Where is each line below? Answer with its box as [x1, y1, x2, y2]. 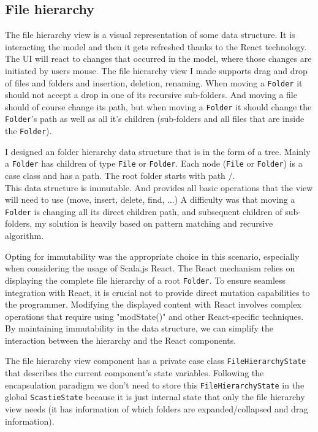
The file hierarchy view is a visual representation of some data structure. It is [5, 28, 295, 41]
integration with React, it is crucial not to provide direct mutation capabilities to [5, 286, 310, 298]
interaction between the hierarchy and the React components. [5, 333, 237, 346]
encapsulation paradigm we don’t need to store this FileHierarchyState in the [5, 378, 305, 391]
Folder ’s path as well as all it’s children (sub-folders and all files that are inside [5, 112, 305, 125]
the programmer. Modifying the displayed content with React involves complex [5, 298, 301, 311]
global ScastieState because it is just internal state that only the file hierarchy [5, 390, 305, 403]
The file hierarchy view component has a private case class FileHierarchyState [5, 354, 306, 367]
